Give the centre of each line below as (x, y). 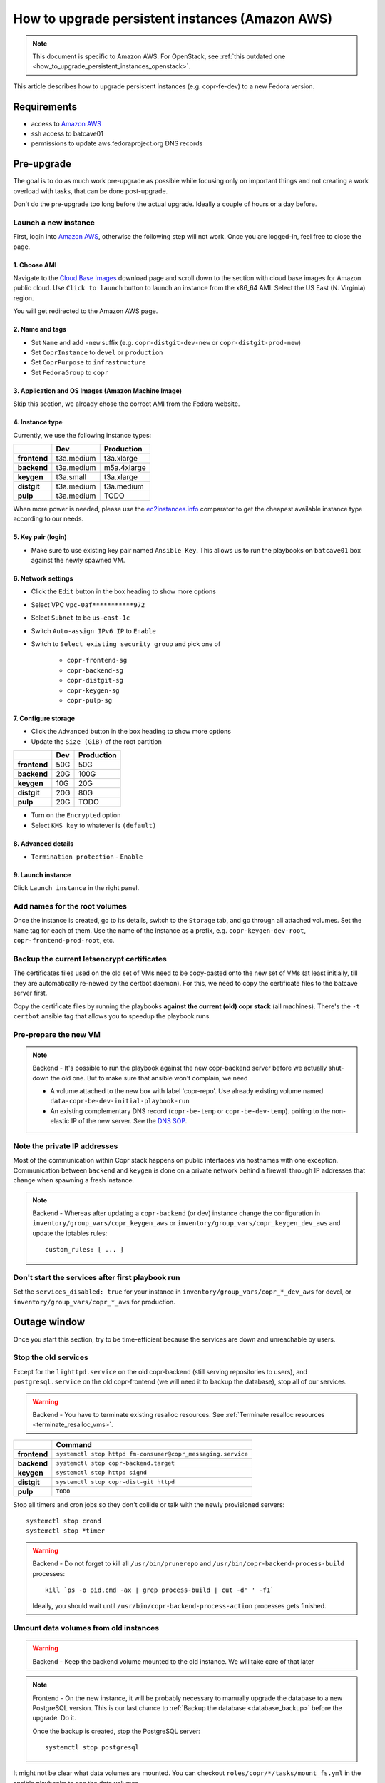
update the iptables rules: (70, 1233)
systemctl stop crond (63, 1521)
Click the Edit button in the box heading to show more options (124, 591)
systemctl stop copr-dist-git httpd (115, 1482)
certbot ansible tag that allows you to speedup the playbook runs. (112, 1016)
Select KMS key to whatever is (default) (94, 825)
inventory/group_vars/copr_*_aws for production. (94, 1302)
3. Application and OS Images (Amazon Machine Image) (97, 390)
